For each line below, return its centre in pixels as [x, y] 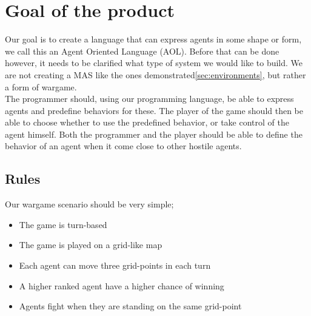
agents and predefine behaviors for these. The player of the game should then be [154, 110]
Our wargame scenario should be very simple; [89, 204]
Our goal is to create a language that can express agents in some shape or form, [153, 39]
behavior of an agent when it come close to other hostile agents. [123, 146]
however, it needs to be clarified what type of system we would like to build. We [154, 63]
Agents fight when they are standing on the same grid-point [130, 306]
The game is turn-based [63, 224]
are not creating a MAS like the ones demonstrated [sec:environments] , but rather [155, 74]
